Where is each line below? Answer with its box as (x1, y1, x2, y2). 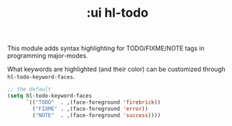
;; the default (7, 86, 52, 93)
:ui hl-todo (86, 5, 149, 21)
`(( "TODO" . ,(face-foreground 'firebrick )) (25, 99, 161, 106)
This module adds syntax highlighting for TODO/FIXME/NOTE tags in (7, 44, 205, 53)
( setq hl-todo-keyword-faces (7, 93, 92, 100)
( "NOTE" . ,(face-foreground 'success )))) (32, 111, 161, 119)
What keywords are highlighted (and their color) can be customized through (7, 65, 226, 74)
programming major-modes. (7, 52, 89, 60)
